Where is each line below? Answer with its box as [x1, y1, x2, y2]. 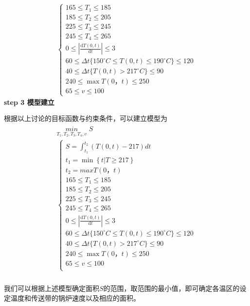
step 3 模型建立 [4, 97, 54, 107]
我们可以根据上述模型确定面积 [4, 283, 99, 293]
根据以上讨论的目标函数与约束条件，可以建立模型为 [4, 113, 167, 123]
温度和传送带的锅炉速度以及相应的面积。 [10, 292, 140, 303]
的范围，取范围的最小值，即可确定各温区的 [103, 283, 240, 293]
